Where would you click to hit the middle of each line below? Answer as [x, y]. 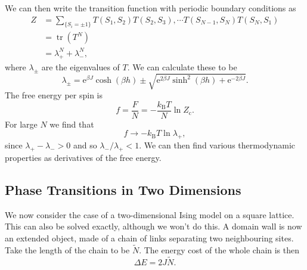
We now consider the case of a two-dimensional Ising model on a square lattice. [150, 214]
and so [85, 145]
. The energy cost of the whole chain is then [219, 249]
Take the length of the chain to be [67, 249]
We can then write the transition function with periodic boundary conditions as [151, 8]
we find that [72, 124]
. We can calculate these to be [182, 66]
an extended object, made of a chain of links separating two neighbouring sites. [149, 238]
